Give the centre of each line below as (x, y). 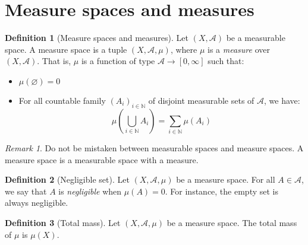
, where (184, 49)
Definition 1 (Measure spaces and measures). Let (97, 38)
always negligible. (37, 203)
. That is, (54, 61)
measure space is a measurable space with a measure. (102, 159)
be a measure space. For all (226, 179)
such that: (226, 61)
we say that (26, 191)
